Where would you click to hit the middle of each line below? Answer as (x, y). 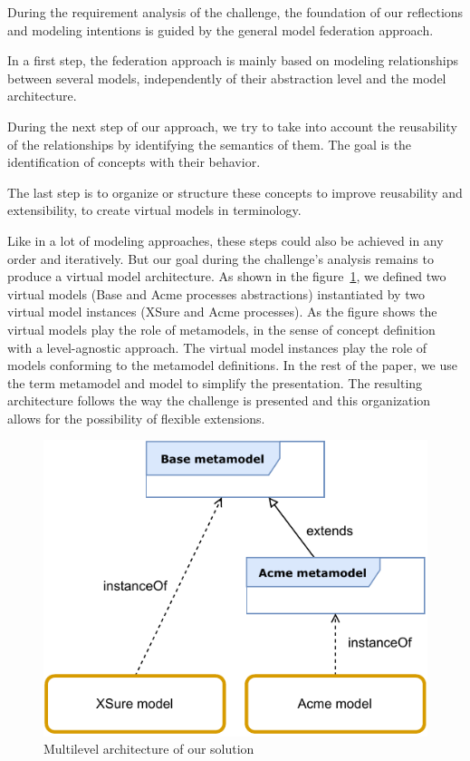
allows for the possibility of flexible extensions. (136, 418)
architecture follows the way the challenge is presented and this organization (219, 400)
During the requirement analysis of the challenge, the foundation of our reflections (235, 12)
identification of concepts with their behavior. (134, 162)
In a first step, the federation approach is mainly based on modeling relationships (233, 60)
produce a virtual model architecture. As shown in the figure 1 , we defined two (227, 276)
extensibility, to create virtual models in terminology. (154, 210)
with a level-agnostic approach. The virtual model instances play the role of (217, 347)
